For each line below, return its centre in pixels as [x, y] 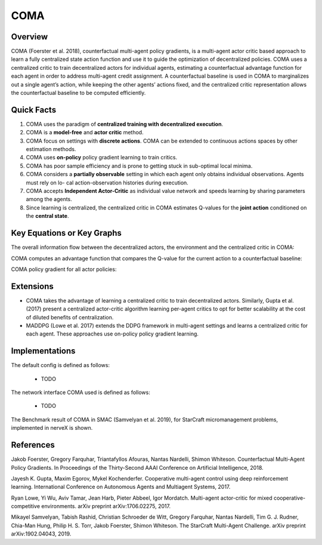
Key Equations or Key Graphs [66, 233]
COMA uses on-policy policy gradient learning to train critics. [102, 158]
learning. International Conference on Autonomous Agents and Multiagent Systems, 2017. [121, 487]
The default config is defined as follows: [61, 365]
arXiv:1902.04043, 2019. [41, 534]
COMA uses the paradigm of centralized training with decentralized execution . [125, 124]
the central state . [47, 216]
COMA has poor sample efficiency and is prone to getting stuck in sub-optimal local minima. [139, 166]
